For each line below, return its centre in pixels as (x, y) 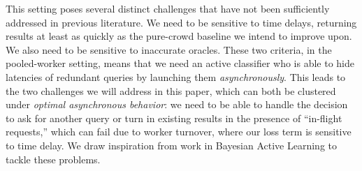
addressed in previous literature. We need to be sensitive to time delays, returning (181, 22)
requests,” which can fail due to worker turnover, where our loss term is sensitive (179, 132)
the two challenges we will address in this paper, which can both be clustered (171, 90)
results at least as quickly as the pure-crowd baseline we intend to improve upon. (179, 36)
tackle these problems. (53, 159)
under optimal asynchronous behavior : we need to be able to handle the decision (177, 104)
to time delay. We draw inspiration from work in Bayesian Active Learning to (172, 145)
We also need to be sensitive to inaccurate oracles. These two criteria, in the (169, 49)
